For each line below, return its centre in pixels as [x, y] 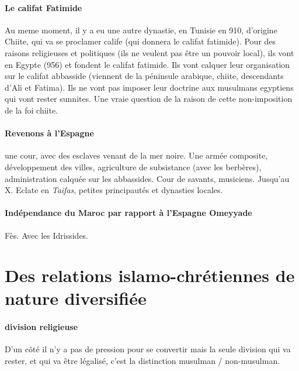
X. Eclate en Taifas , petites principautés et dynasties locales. [114, 190]
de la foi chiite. [31, 110]
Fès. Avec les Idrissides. [47, 235]
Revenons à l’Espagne [49, 133]
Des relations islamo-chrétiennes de [150, 275]
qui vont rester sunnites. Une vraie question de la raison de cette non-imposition [149, 99]
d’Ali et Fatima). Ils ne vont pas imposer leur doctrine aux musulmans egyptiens [149, 87]
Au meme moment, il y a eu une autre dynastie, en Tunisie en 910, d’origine [141, 30]
